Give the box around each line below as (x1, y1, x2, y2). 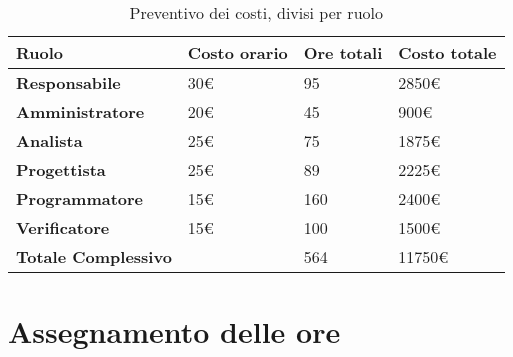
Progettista (16, 158, 106, 181)
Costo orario (187, 41, 288, 64)
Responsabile (16, 71, 121, 94)
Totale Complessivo (16, 245, 172, 268)
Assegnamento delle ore (8, 311, 341, 352)
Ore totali (303, 41, 383, 64)
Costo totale (398, 41, 497, 64)
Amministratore (16, 100, 145, 123)
